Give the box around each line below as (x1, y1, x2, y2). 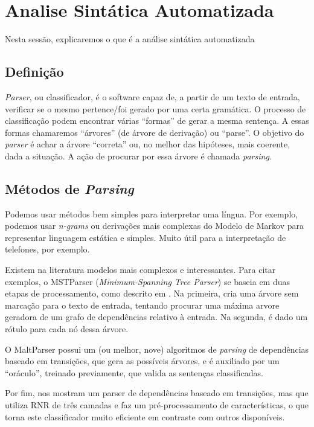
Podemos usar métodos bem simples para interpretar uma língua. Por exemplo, (5, 207, 298, 220)
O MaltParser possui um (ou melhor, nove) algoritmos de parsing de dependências (5, 342, 309, 355)
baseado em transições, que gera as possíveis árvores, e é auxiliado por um (5, 355, 280, 367)
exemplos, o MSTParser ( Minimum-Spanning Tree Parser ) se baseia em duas (5, 275, 290, 287)
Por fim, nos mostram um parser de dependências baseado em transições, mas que (5, 387, 309, 399)
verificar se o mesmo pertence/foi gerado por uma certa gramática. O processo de (5, 102, 306, 115)
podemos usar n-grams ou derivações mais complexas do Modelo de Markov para (5, 219, 304, 232)
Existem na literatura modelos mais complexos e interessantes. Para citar (5, 263, 276, 276)
